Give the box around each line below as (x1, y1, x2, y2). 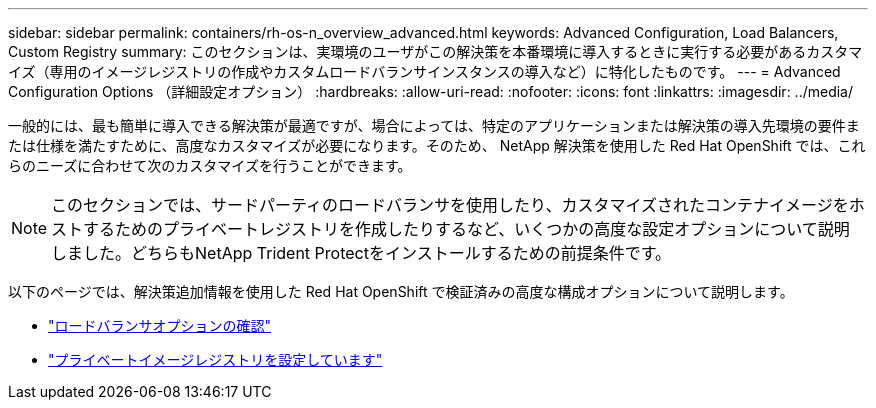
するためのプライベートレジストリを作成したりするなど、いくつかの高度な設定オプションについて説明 (83, 219, 850, 239)
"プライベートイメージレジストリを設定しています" (48, 351, 383, 368)
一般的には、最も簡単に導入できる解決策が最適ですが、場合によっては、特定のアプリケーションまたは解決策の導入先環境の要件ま (8, 117, 860, 134)
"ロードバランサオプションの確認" (48, 317, 272, 334)
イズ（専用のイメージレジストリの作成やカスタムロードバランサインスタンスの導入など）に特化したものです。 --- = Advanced (8, 63, 841, 80)
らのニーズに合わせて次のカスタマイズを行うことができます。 (8, 157, 412, 174)
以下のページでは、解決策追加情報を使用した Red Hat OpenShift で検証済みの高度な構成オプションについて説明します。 (8, 283, 794, 300)
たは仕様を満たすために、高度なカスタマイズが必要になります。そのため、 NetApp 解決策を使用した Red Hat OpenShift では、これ (8, 137, 866, 154)
